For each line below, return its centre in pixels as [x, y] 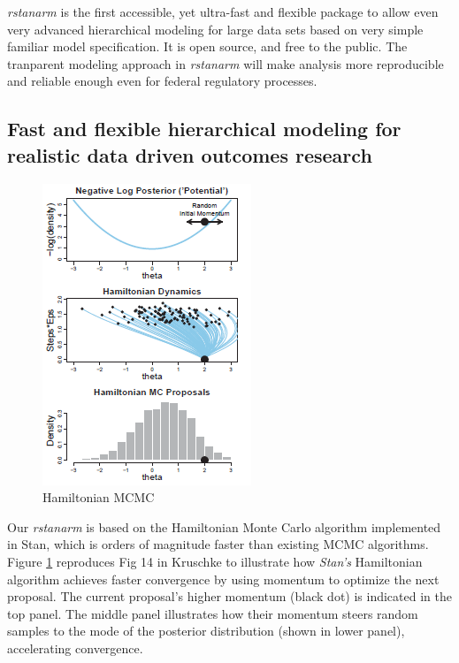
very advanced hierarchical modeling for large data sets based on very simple [215, 29]
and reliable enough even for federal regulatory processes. [162, 81]
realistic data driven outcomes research [190, 154]
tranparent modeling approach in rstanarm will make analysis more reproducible [226, 63]
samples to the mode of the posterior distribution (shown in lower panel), [206, 631]
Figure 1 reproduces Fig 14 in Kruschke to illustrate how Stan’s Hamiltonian [215, 561]
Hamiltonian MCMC [99, 497]
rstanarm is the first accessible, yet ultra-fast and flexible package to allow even [223, 11]
